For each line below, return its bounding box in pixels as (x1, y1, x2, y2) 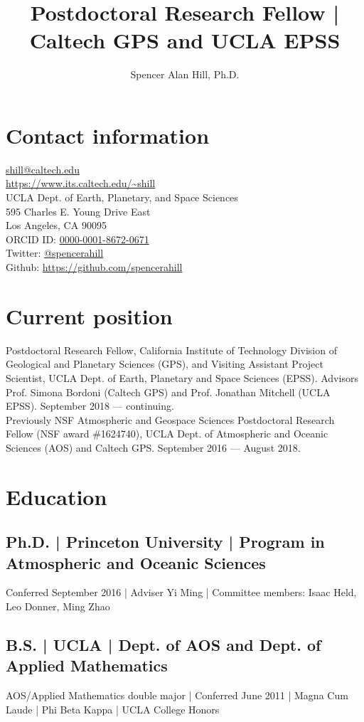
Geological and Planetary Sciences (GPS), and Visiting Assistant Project (6, 356, 323, 371)
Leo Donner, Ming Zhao (6, 599, 110, 614)
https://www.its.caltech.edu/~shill (6, 176, 156, 191)
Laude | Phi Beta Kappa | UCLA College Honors (6, 701, 220, 716)
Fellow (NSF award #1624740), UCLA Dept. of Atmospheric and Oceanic (6, 426, 328, 441)
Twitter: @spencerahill (6, 245, 104, 260)
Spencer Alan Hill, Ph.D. (130, 67, 240, 82)
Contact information (6, 120, 210, 149)
